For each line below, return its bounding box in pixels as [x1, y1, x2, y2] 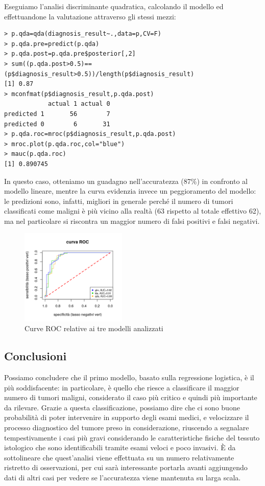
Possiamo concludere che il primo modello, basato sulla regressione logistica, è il [4, 372, 254, 383]
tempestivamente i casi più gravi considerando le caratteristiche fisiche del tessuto [4, 432, 260, 443]
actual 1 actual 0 [47, 100, 110, 108]
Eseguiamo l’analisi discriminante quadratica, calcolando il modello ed [4, 1, 224, 11]
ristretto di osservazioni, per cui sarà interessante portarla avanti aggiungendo [4, 462, 248, 473]
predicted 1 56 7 [4, 110, 110, 118]
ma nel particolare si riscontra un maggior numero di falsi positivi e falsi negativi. [4, 215, 260, 226]
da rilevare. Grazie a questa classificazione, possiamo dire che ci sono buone [4, 402, 240, 412]
